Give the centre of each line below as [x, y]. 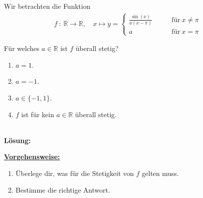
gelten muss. [160, 173]
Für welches [22, 48]
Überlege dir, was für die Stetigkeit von [75, 173]
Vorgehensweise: [32, 157]
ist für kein [38, 114]
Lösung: [17, 140]
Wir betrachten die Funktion [47, 6]
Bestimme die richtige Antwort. [63, 189]
